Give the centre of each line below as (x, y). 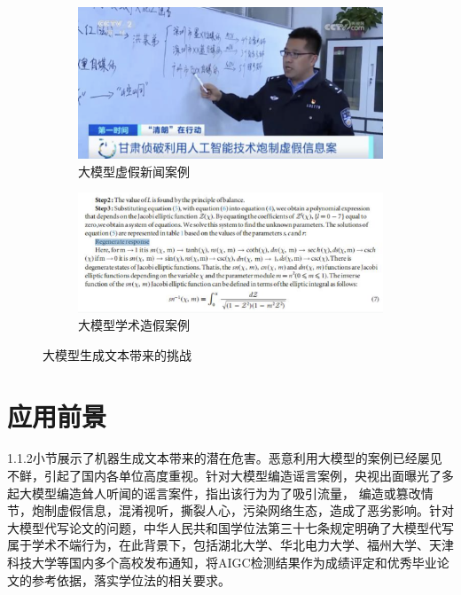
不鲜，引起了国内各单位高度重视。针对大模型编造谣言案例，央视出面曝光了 (224, 476)
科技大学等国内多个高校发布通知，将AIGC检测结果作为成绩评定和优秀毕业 (222, 563)
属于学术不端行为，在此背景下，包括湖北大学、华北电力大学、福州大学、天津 (230, 545)
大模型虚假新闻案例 (134, 171)
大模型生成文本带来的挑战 (117, 354)
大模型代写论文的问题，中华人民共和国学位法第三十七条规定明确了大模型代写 (230, 527)
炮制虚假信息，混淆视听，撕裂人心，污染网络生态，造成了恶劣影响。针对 (242, 510)
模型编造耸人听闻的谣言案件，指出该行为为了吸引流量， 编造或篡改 (226, 493)
